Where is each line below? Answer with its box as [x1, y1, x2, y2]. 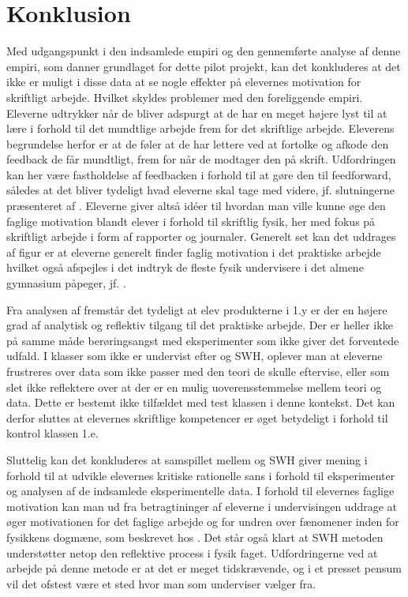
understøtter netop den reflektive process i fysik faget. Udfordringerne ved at [6, 544, 378, 561]
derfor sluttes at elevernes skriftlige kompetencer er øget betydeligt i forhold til [6, 409, 388, 426]
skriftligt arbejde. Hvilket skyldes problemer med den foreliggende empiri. [6, 88, 363, 105]
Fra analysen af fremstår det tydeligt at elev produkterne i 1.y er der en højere [6, 301, 387, 317]
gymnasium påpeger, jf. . [6, 275, 126, 291]
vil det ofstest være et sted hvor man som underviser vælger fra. [6, 575, 316, 591]
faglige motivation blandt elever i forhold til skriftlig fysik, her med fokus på [6, 212, 376, 229]
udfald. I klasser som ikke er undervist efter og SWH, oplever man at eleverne [6, 347, 383, 364]
